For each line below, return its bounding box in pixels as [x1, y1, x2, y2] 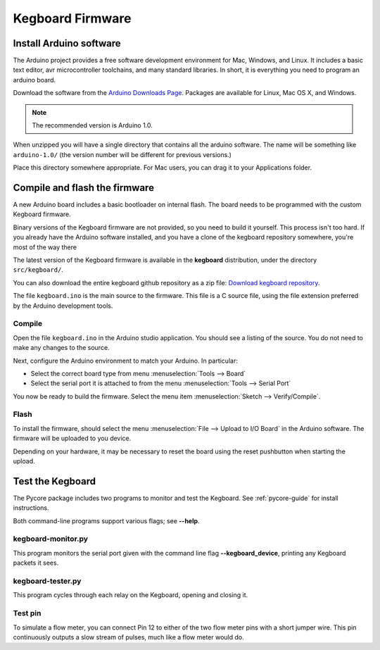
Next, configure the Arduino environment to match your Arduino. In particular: [13, 356, 239, 365]
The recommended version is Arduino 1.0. [32, 121, 153, 130]
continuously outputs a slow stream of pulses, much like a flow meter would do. [13, 632, 244, 641]
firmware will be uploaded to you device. [13, 434, 132, 443]
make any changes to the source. [13, 344, 110, 352]
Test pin [13, 608, 42, 618]
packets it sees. [13, 558, 59, 567]
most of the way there [13, 243, 77, 251]
